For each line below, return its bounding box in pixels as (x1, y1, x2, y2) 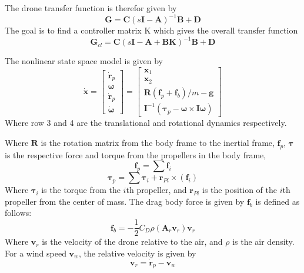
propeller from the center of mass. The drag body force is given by (5, 195, 245, 207)
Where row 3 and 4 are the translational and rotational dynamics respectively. (5, 116, 287, 129)
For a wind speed (5, 247, 66, 259)
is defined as (255, 195, 300, 207)
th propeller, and (126, 184, 187, 196)
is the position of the (202, 184, 277, 196)
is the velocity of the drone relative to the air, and (42, 235, 223, 248)
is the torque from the (41, 184, 121, 196)
